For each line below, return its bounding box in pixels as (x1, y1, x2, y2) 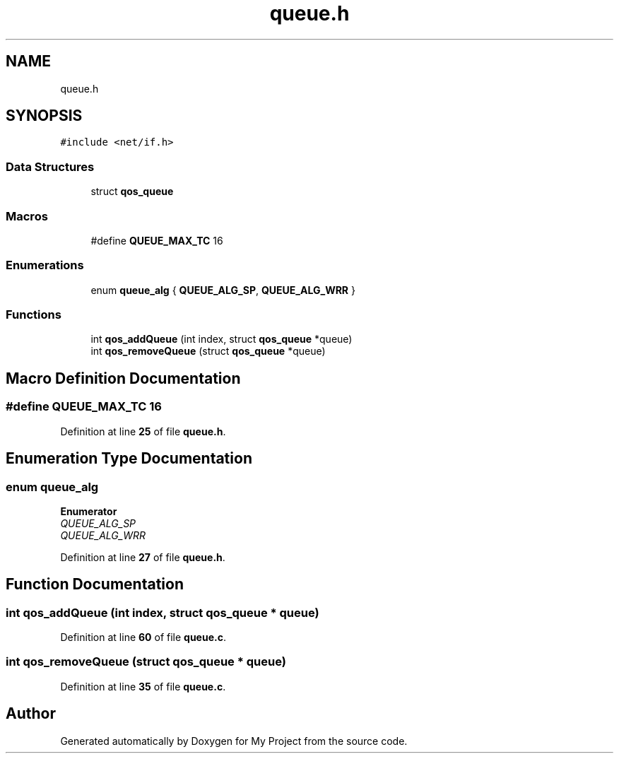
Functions (6, 307, 61, 322)
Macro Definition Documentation (6, 369, 241, 387)
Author (6, 705, 56, 723)
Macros (6, 208, 48, 223)
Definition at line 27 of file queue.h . (60, 551, 225, 563)
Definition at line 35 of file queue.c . (60, 680, 226, 693)
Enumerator (60, 505, 117, 517)
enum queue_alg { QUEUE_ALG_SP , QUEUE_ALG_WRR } (90, 283, 355, 296)
